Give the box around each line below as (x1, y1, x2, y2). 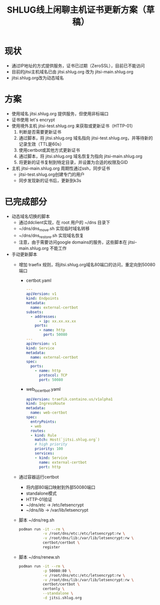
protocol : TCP (39, 373, 68, 378)
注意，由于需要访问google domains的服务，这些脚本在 (18, 239, 128, 245)
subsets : (26, 310, 44, 314)
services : (35, 451, 55, 456)
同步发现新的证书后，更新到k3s (18, 177, 82, 183)
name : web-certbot (30, 410, 68, 415)
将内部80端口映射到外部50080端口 (26, 484, 96, 490)
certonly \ (43, 587, 65, 591)
